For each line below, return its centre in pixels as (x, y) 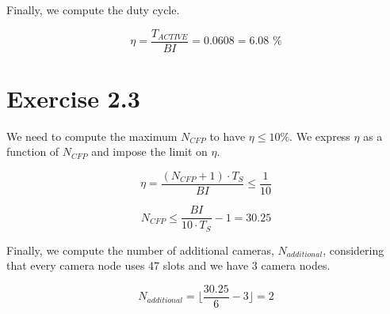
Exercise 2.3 (73, 98)
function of (33, 151)
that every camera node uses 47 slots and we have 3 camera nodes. (168, 265)
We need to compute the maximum (92, 136)
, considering (354, 250)
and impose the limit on (149, 151)
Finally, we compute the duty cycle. (93, 9)
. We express (320, 136)
